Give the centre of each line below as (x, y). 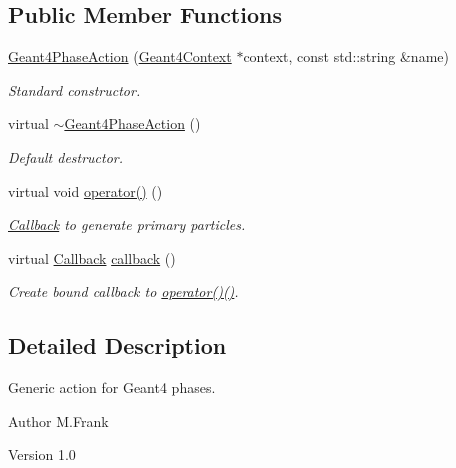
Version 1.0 (42, 454)
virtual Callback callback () (92, 257)
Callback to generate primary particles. (127, 224)
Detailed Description (117, 345)
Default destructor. (66, 156)
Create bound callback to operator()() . (123, 291)
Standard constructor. (74, 89)
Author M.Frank (58, 420)
